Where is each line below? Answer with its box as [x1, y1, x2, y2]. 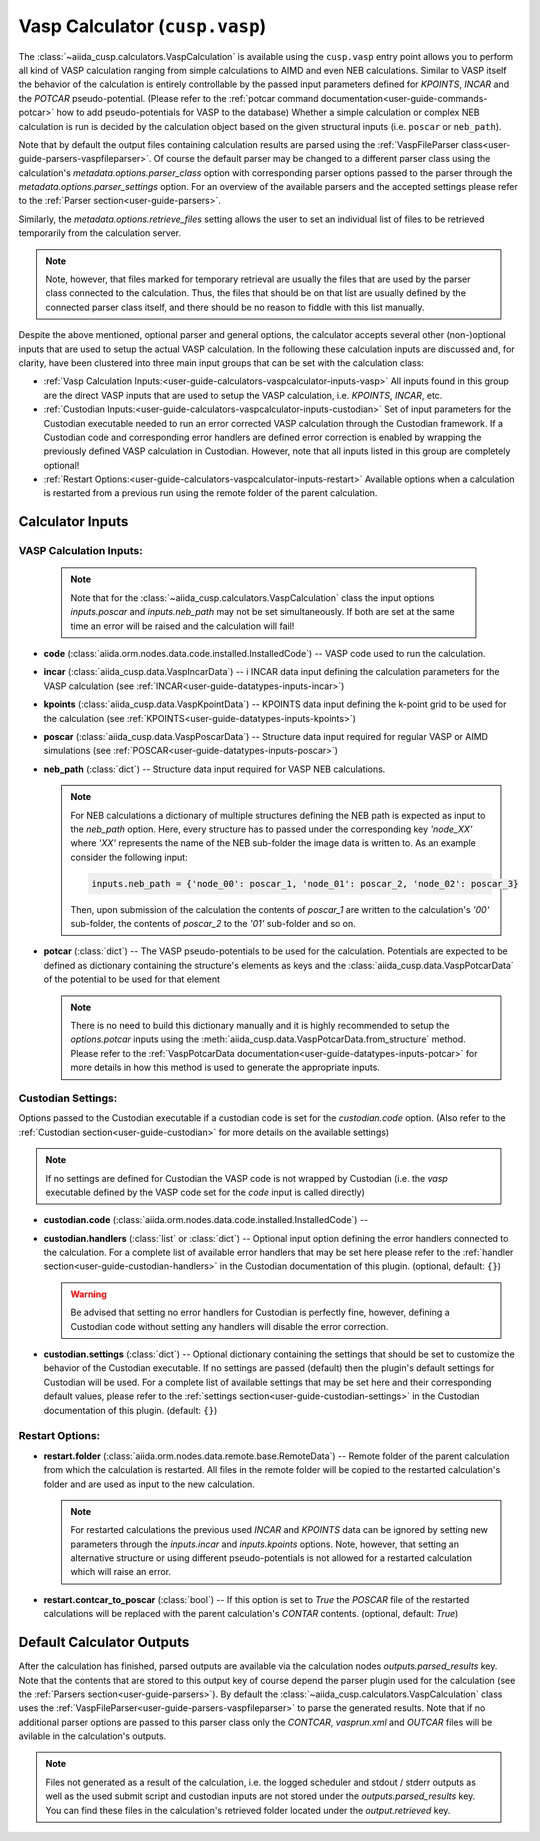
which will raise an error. [70, 1566, 172, 1578]
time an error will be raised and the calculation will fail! [70, 620, 295, 632]
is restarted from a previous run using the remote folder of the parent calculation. [43, 487, 378, 499]
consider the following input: [70, 851, 189, 863]
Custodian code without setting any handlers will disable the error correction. [70, 1320, 389, 1332]
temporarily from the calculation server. [18, 227, 182, 239]
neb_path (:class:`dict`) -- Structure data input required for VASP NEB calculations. [43, 763, 386, 775]
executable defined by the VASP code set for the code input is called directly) [45, 1186, 365, 1198]
